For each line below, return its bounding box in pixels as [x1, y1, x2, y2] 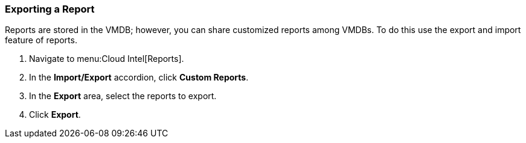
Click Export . [29, 109, 81, 120]
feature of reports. [5, 35, 77, 46]
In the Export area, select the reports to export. [29, 91, 217, 102]
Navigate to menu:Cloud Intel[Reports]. [29, 53, 184, 64]
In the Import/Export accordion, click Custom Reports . [29, 72, 249, 83]
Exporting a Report [5, 3, 95, 15]
